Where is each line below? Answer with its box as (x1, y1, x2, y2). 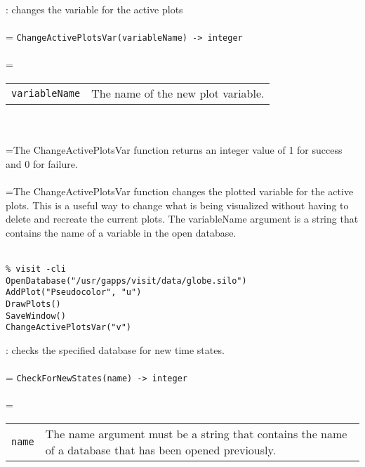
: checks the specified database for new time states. (6, 342, 225, 357)
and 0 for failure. (6, 156, 78, 171)
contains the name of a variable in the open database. (6, 225, 237, 239)
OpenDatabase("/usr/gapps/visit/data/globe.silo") (6, 275, 247, 286)
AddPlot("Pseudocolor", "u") (6, 287, 142, 298)
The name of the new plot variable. (91, 85, 265, 102)
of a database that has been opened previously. (45, 441, 277, 458)
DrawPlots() (6, 298, 61, 309)
